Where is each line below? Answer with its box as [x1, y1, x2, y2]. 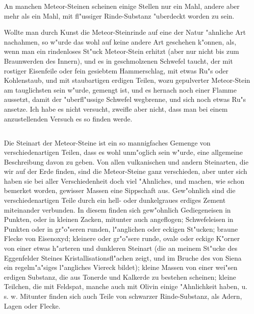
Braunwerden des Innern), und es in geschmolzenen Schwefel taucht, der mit [4, 55, 233, 66]
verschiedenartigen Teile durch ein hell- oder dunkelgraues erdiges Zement [4, 195, 226, 205]
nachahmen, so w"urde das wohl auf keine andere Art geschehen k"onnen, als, [4, 36, 236, 47]
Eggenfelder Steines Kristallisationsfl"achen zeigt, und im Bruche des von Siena [4, 252, 242, 263]
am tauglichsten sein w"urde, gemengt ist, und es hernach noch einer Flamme [4, 84, 237, 95]
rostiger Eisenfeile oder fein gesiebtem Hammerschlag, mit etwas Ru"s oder [4, 65, 229, 75]
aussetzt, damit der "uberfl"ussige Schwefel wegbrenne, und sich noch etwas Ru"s [4, 94, 246, 104]
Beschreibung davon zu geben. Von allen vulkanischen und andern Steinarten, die [4, 156, 249, 167]
